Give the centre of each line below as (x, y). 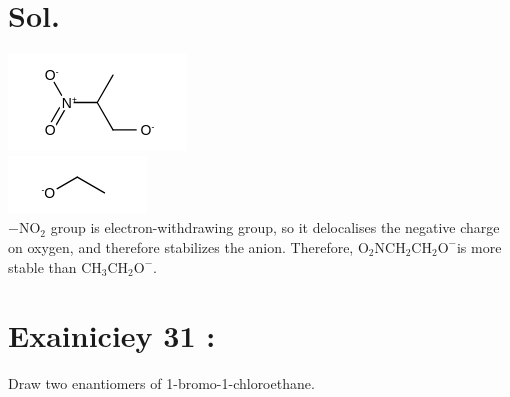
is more (479, 246)
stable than (42, 266)
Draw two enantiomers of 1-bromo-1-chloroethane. (161, 383)
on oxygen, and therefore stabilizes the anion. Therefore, (181, 246)
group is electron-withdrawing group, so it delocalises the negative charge (275, 227)
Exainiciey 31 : (112, 335)
